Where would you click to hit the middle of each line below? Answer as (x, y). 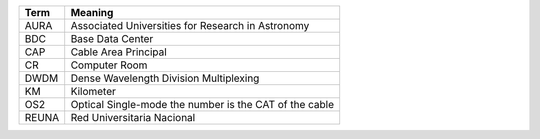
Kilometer (93, 91)
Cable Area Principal (118, 52)
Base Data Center (112, 38)
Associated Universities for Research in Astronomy (190, 25)
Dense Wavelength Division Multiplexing (165, 78)
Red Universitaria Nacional (133, 117)
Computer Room (109, 65)
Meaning (92, 12)
